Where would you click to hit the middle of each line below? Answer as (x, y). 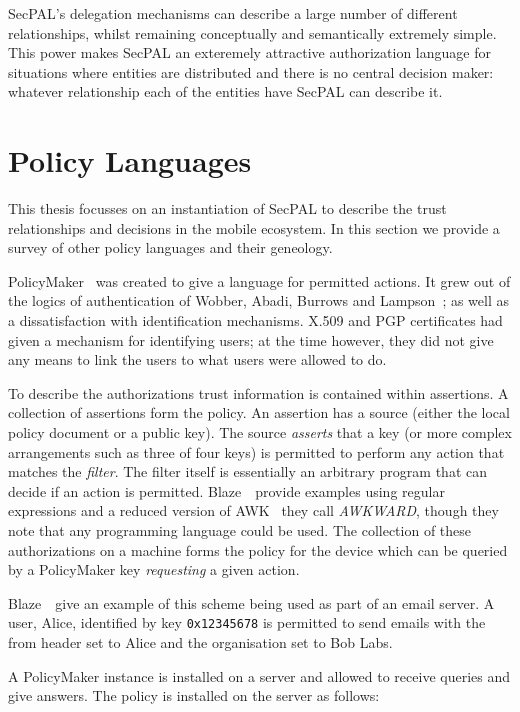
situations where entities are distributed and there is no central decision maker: (251, 71)
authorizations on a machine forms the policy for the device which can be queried (258, 549)
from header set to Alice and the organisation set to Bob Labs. (200, 642)
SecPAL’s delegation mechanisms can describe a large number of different (233, 13)
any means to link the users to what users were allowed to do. (197, 359)
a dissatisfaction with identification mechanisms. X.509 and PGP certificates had (255, 320)
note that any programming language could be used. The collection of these (240, 530)
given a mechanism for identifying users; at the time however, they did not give (251, 339)
